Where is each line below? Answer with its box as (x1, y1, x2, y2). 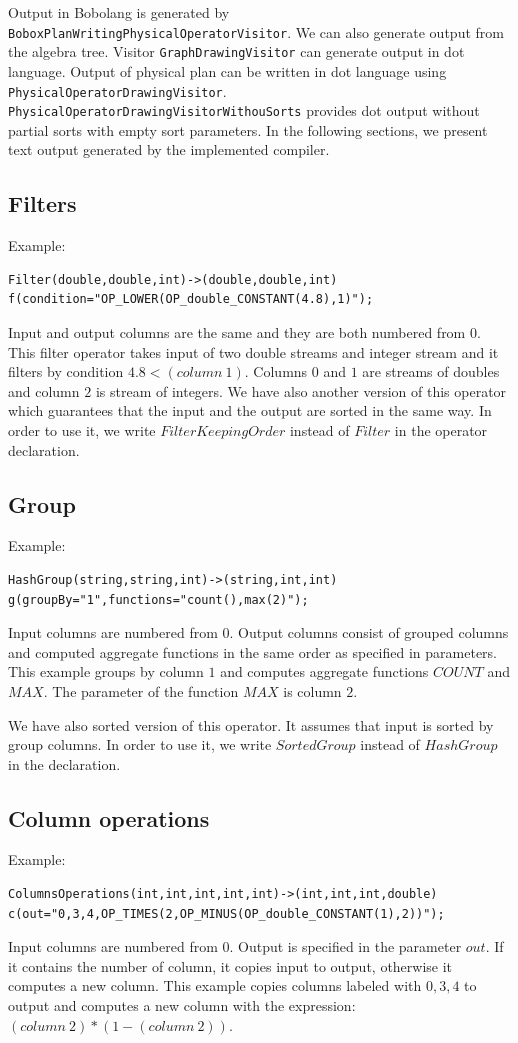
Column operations (8, 802, 210, 833)
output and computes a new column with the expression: (8, 995, 356, 1016)
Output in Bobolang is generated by (8, 2, 230, 22)
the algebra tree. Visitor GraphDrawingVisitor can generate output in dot (8, 41, 465, 62)
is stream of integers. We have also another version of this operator (95, 380, 507, 401)
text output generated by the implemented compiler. (8, 139, 330, 160)
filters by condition (8, 361, 124, 382)
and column (8, 380, 80, 401)
